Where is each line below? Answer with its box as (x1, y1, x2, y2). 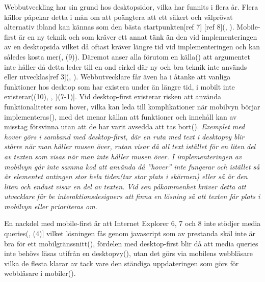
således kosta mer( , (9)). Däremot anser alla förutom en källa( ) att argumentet (4, 51, 250, 62)
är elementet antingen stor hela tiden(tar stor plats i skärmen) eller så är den (4, 171, 248, 182)
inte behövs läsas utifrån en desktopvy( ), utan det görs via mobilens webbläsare (4, 248, 253, 259)
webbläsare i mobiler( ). (4, 268, 76, 278)
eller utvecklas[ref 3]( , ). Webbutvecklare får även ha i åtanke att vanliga (4, 71, 231, 82)
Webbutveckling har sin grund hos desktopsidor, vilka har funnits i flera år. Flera (4, 2, 258, 12)
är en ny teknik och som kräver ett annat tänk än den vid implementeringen (18, 31, 257, 42)
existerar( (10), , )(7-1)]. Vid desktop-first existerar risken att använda (4, 91, 222, 102)
